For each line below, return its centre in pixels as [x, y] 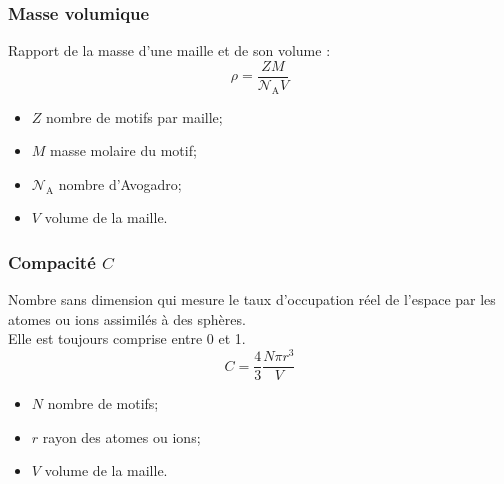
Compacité [52, 261]
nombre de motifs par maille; [134, 116]
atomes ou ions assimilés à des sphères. [127, 318]
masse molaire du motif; [123, 150]
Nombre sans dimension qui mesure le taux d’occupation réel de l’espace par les [252, 299]
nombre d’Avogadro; [120, 183]
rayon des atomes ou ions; [121, 436]
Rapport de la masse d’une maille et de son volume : [169, 50]
